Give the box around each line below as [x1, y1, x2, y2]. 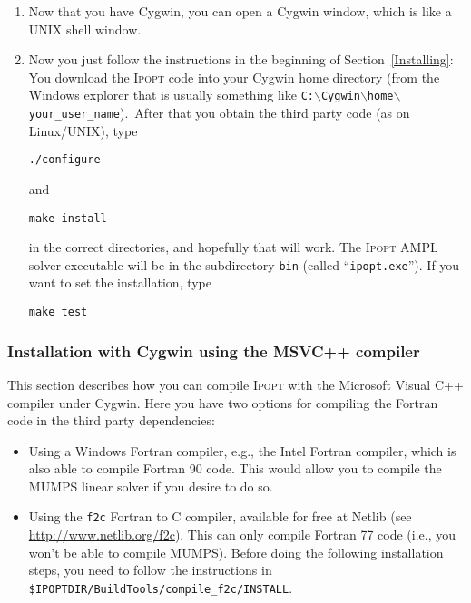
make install [28, 211, 107, 225]
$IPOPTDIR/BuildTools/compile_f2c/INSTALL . [28, 578, 293, 597]
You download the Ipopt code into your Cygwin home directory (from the [28, 67, 440, 86]
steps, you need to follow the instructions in [28, 560, 272, 579]
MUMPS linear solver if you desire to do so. [28, 476, 273, 495]
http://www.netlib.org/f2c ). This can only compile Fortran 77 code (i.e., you [28, 525, 456, 544]
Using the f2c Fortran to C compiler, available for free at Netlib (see [28, 507, 412, 526]
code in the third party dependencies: [7, 411, 215, 430]
